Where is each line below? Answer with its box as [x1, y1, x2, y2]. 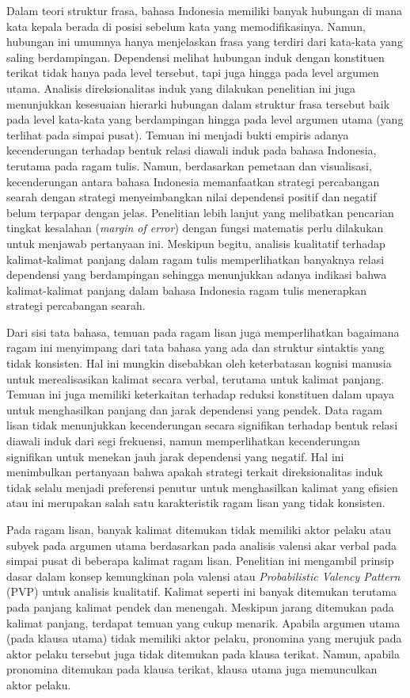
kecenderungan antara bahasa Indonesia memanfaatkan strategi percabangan [6, 173, 380, 189]
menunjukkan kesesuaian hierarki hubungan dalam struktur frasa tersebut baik [6, 95, 390, 112]
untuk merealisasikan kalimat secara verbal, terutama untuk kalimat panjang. [6, 370, 385, 387]
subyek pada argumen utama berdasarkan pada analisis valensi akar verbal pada [6, 536, 397, 553]
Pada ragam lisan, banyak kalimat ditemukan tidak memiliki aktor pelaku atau [6, 521, 392, 537]
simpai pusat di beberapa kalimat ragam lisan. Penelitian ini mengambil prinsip [6, 552, 394, 569]
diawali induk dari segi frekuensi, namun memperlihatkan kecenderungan [6, 433, 360, 449]
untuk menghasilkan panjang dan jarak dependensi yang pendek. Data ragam [6, 401, 382, 418]
